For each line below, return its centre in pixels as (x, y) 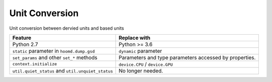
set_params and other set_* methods (55, 57)
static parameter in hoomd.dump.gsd (54, 51)
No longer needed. (141, 70)
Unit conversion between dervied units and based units (67, 28)
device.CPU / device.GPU (146, 64)
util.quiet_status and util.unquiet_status (63, 70)
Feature (22, 38)
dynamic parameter (140, 51)
